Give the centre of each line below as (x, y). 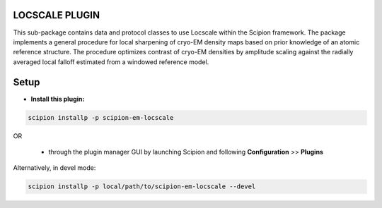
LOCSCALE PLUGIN (57, 15)
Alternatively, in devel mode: (54, 168)
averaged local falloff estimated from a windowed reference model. (111, 62)
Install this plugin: (58, 99)
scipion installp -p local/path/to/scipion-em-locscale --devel (142, 186)
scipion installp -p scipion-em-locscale (101, 117)
